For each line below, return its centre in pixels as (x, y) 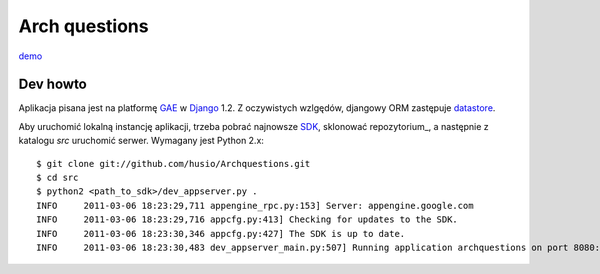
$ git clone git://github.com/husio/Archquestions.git (173, 163)
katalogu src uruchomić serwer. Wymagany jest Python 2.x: (141, 141)
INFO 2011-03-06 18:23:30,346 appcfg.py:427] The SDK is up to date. (221, 233)
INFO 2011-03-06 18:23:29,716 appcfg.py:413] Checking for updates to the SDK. (247, 219)
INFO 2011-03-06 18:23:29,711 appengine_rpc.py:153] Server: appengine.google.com (255, 205)
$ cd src (57, 178)
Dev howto (52, 84)
